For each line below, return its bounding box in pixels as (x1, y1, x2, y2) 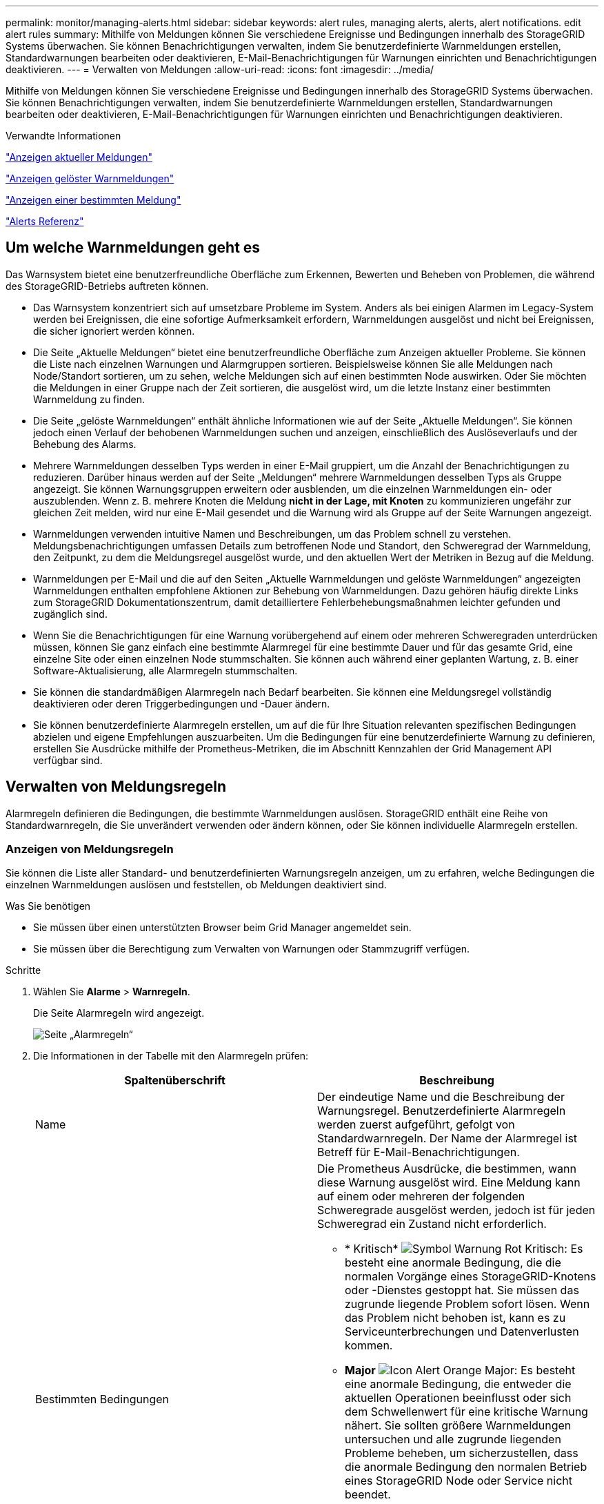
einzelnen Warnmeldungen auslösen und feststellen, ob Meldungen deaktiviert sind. (6, 879, 387, 891)
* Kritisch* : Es (345, 1242, 583, 1256)
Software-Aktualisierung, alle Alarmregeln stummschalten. (33, 664, 298, 676)
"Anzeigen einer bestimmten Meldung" (6, 194, 181, 206)
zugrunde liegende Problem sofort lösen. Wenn (345, 1297, 590, 1311)
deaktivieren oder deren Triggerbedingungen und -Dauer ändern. (33, 697, 330, 710)
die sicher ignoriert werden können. (33, 324, 195, 337)
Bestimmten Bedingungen (35, 1392, 169, 1407)
